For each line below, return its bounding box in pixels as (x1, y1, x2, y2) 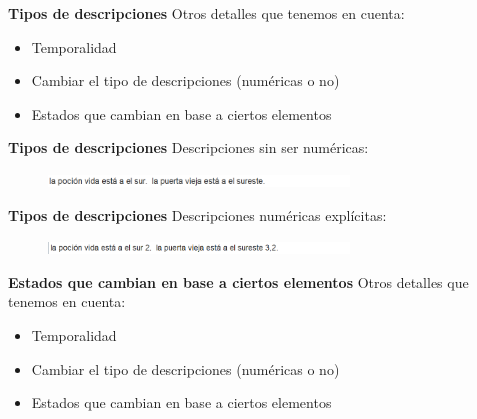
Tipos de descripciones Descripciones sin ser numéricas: (8, 137, 369, 158)
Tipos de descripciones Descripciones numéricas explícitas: (8, 204, 387, 225)
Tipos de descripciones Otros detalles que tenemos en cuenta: (8, 3, 405, 23)
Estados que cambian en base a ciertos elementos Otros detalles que (8, 271, 469, 292)
